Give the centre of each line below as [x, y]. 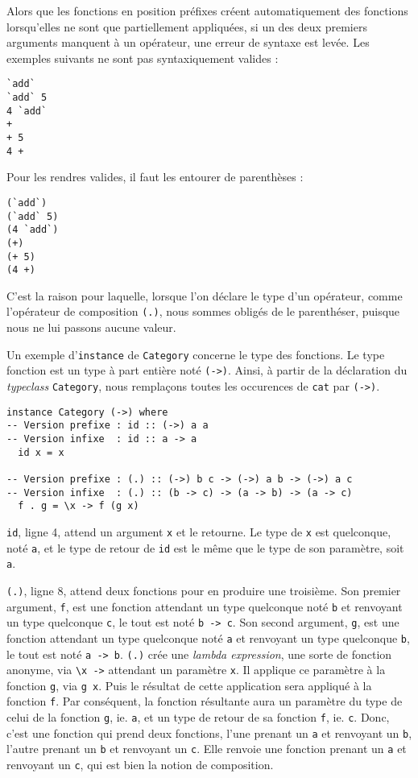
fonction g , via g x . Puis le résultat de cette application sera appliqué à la [189, 685]
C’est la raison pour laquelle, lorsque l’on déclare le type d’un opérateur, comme [205, 295]
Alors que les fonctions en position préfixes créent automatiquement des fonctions [207, 10]
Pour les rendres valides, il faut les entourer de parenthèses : [155, 177]
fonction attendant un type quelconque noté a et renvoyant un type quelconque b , [208, 637]
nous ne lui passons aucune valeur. [91, 327]
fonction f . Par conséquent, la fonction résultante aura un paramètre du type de [205, 701]
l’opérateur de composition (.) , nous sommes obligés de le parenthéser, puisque [203, 311]
